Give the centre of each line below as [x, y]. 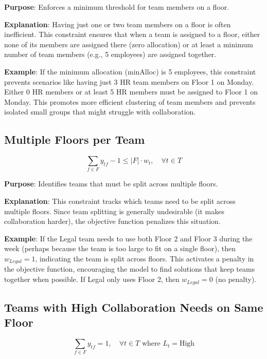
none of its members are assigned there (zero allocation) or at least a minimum [129, 44]
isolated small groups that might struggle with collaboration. [100, 112]
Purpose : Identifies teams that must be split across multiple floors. [111, 184]
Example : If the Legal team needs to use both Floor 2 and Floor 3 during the [128, 238]
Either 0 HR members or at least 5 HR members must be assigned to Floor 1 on [131, 92]
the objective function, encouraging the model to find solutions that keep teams [130, 269]
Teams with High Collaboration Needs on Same [134, 307]
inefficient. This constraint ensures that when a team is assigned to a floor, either [132, 34]
